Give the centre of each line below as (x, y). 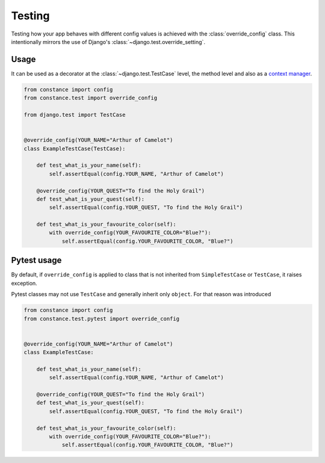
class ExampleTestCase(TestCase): (75, 148)
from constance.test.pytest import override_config (102, 319)
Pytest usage (36, 260)
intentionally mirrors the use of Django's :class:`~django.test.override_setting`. (108, 42)
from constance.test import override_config (91, 98)
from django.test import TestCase (75, 115)
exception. (24, 283)
